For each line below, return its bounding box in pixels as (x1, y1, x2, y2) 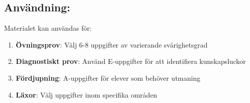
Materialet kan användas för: (4, 23, 92, 33)
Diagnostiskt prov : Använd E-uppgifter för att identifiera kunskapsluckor (15, 56, 246, 66)
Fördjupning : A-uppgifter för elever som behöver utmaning (15, 72, 200, 83)
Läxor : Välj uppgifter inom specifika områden (15, 89, 158, 100)
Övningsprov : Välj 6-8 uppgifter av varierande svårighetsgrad (15, 39, 208, 50)
